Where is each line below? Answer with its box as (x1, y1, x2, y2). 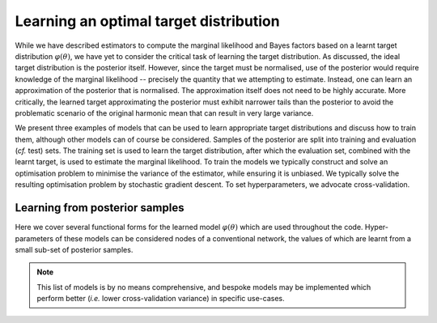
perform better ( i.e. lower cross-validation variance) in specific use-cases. (36, 294, 285, 304)
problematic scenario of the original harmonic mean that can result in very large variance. (15, 108, 314, 117)
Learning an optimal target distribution (15, 12, 280, 30)
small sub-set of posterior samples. (15, 244, 134, 254)
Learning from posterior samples (15, 201, 185, 215)
